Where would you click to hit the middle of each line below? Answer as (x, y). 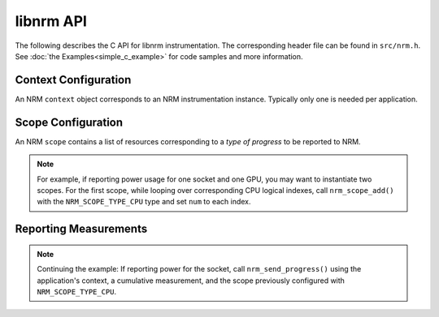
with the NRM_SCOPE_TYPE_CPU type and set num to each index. (144, 202)
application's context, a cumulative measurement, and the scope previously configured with (191, 281)
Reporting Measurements (81, 229)
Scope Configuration (69, 122)
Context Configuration (73, 80)
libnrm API (51, 21)
